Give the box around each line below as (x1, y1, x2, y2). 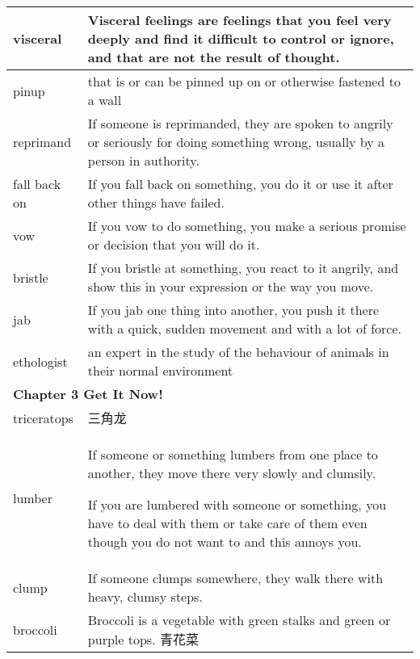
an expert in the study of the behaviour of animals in (87, 342, 389, 361)
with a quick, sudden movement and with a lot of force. (87, 319, 401, 338)
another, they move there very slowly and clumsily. (87, 464, 376, 482)
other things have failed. (87, 193, 225, 212)
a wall (87, 90, 122, 109)
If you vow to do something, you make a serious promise (87, 216, 406, 235)
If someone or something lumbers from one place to (87, 445, 378, 464)
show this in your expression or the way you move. (87, 277, 374, 296)
